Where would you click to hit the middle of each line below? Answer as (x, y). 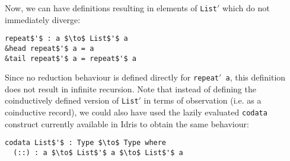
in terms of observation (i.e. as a (203, 100)
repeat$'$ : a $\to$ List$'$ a (66, 39)
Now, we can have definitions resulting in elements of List (111, 8)
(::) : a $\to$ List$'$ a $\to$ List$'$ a (98, 153)
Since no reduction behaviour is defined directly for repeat (112, 77)
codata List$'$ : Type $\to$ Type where (86, 143)
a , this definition (256, 77)
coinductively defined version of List (72, 100)
